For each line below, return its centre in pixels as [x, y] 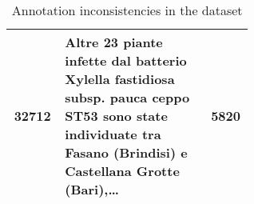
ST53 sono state [116, 116]
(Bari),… [92, 189]
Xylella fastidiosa [120, 79]
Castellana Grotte [122, 171]
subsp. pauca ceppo [127, 97]
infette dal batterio [126, 60]
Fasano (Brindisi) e [126, 152]
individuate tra [113, 134]
